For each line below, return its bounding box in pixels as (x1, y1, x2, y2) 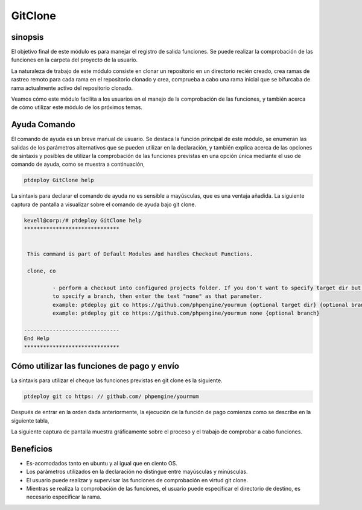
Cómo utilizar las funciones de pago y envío (11, 361, 179, 371)
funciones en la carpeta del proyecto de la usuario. (11, 56, 138, 63)
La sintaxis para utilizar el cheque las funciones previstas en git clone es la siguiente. (11, 377, 223, 384)
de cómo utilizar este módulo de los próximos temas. (11, 104, 143, 111)
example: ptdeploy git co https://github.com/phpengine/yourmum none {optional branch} (52, 310, 320, 316)
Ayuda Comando (11, 119, 75, 130)
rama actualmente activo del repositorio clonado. (11, 84, 133, 92)
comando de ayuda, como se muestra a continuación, (11, 160, 145, 168)
